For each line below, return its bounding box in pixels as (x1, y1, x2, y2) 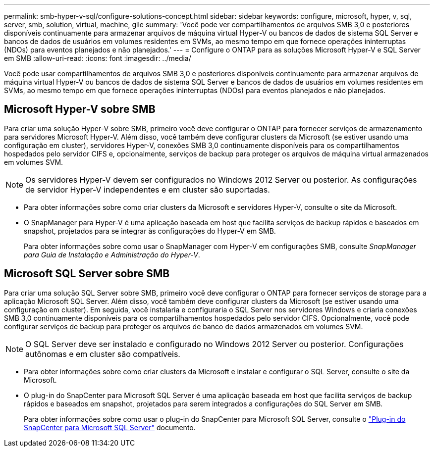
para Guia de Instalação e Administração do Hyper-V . (24, 250, 200, 259)
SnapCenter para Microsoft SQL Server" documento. (24, 423, 196, 432)
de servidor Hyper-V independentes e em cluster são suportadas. (25, 184, 270, 195)
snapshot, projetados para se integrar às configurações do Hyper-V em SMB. (24, 226, 276, 235)
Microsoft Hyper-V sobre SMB (4, 103, 156, 116)
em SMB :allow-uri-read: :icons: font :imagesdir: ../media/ (4, 54, 191, 62)
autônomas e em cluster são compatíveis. (25, 349, 180, 359)
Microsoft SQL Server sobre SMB (4, 267, 170, 280)
